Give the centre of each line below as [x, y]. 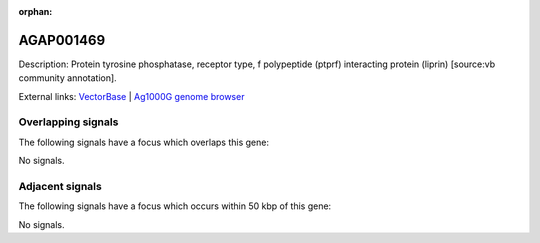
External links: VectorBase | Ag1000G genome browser [131, 96]
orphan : [35, 11]
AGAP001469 [62, 40]
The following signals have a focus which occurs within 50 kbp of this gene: [175, 206]
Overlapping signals [68, 122]
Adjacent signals [60, 186]
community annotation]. [67, 78]
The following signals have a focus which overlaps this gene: [144, 142]
